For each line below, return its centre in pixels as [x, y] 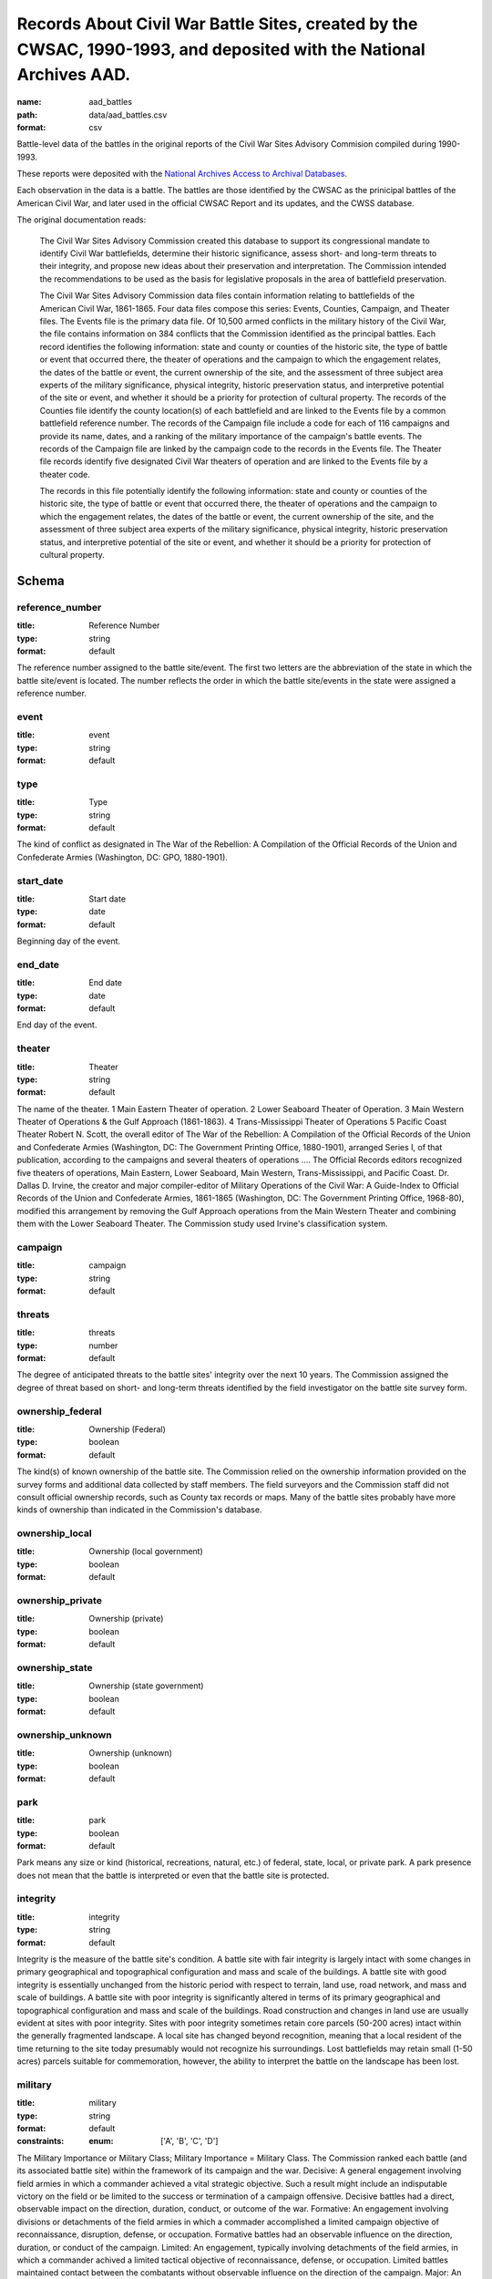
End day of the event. [57, 1025]
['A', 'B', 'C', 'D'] [190, 2141]
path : [27, 115]
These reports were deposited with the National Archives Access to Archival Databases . [182, 174]
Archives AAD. [74, 75]
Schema [41, 580]
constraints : [41, 2141]
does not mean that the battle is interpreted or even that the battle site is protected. [173, 1875]
